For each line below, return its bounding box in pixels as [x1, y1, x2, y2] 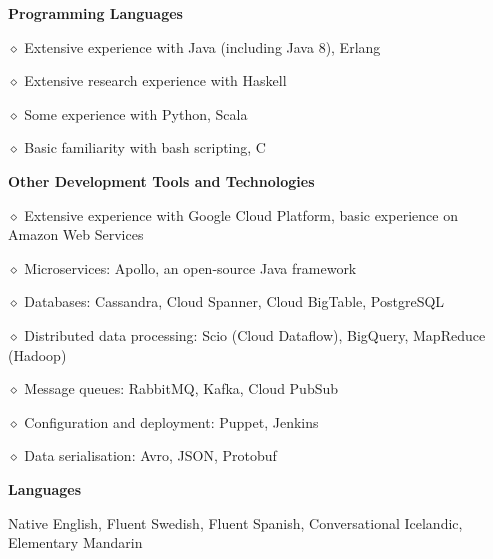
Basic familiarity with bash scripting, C [24, 137, 266, 158]
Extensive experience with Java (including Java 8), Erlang [24, 36, 381, 57]
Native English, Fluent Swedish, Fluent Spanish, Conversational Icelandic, [8, 512, 463, 533]
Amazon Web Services [8, 224, 144, 245]
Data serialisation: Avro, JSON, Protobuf [24, 445, 277, 466]
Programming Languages [8, 3, 183, 23]
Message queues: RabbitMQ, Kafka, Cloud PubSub [24, 378, 339, 399]
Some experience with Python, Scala [24, 103, 248, 124]
